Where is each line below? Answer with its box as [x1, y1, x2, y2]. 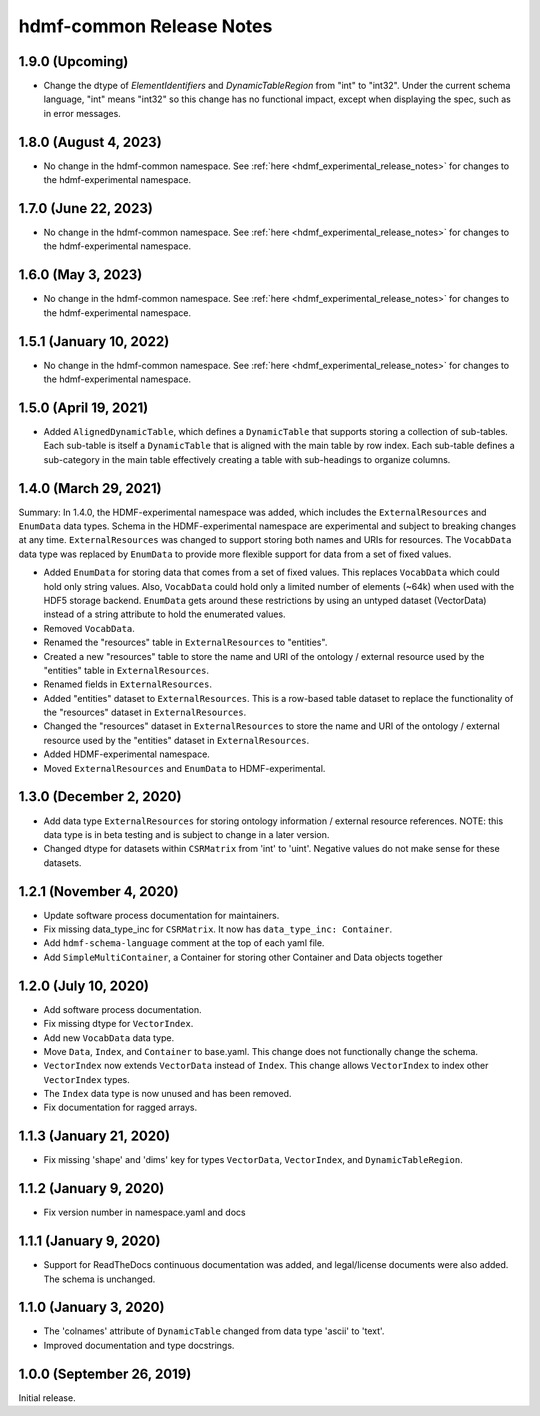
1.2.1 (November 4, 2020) [18, 883, 179, 900]
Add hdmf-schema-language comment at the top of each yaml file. [43, 937, 325, 949]
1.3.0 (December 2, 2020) [18, 788, 182, 805]
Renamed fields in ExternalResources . [43, 678, 213, 690]
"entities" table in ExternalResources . [43, 664, 210, 676]
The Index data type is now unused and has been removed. [43, 1088, 292, 1100]
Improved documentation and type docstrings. [43, 1339, 235, 1351]
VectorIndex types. [43, 1073, 130, 1085]
